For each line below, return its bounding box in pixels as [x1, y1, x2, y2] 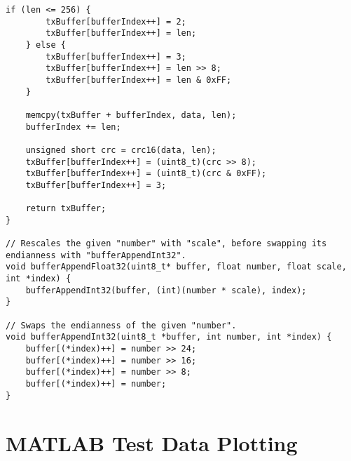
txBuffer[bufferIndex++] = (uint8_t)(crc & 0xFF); [25, 168, 267, 179]
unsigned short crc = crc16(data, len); [25, 145, 216, 155]
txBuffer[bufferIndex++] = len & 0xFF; [46, 74, 232, 85]
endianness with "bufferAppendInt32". [6, 250, 186, 260]
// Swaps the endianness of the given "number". [6, 320, 237, 330]
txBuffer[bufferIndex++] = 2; [46, 16, 186, 27]
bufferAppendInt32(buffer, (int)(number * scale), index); [25, 285, 307, 295]
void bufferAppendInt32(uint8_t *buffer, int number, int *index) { [6, 332, 332, 342]
